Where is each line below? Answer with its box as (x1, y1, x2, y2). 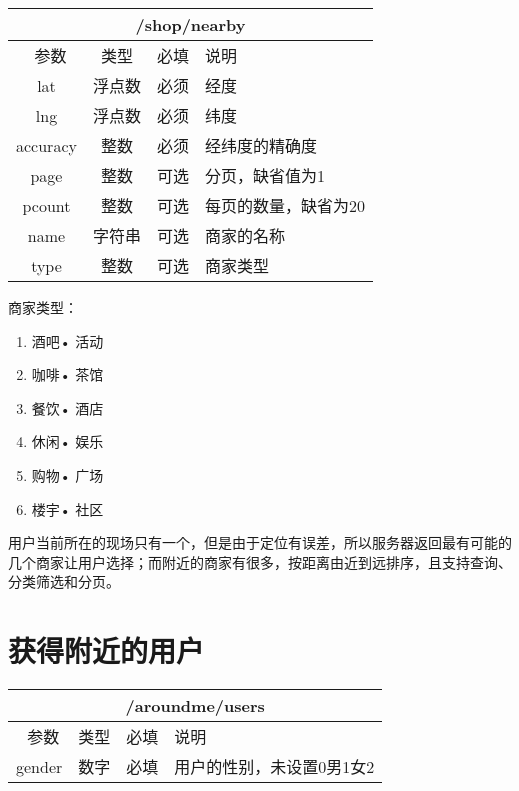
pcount (22, 193, 71, 217)
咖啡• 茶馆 (31, 364, 104, 385)
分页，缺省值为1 (204, 164, 325, 187)
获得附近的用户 (8, 630, 205, 671)
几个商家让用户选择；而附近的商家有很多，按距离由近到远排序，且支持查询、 (8, 551, 512, 572)
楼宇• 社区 (31, 498, 104, 519)
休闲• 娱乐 (31, 431, 104, 452)
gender (16, 754, 63, 778)
